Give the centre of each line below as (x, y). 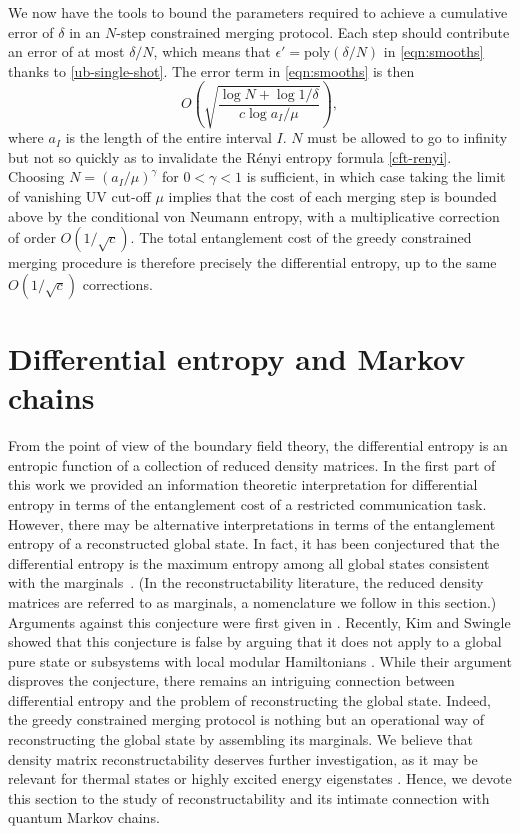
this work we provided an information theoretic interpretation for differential (243, 484)
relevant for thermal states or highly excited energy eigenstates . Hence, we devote (260, 778)
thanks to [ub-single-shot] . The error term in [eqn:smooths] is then (211, 70)
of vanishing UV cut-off (79, 196)
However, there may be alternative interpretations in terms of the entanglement (252, 523)
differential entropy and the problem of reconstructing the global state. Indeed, (249, 699)
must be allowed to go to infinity (407, 137)
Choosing (36, 176)
